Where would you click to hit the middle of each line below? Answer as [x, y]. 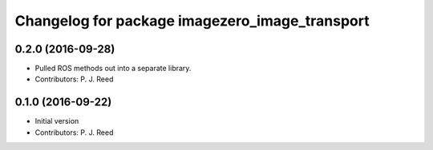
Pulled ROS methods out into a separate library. [113, 69]
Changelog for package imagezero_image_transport [192, 21]
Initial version [57, 121]
